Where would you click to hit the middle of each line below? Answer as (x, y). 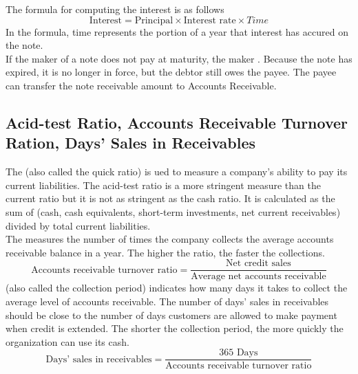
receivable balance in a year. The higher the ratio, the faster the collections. (165, 252)
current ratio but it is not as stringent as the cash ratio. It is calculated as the (170, 198)
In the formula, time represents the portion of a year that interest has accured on (177, 31)
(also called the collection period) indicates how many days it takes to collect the (177, 288)
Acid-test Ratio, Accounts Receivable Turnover (177, 122)
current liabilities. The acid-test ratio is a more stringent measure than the (163, 185)
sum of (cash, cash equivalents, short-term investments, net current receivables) (173, 211)
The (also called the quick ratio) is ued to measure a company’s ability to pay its (177, 172)
